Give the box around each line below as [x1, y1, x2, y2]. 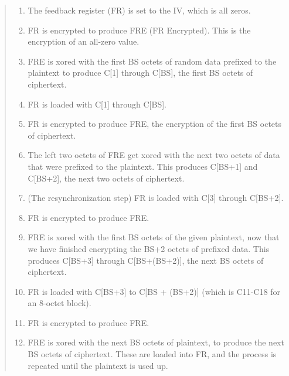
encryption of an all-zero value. [28, 35, 140, 48]
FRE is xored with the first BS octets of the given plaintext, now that [28, 231, 280, 243]
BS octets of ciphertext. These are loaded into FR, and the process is [28, 348, 277, 360]
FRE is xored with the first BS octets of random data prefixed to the [28, 55, 277, 67]
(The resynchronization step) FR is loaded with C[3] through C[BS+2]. [28, 192, 284, 204]
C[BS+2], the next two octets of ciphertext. [28, 172, 185, 184]
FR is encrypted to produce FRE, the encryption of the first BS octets [28, 117, 282, 130]
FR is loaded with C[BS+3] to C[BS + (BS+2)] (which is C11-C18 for [28, 285, 281, 297]
